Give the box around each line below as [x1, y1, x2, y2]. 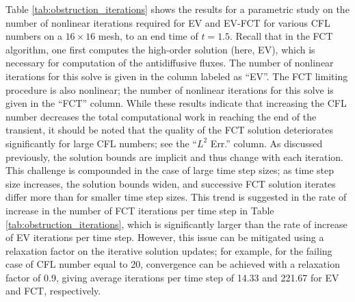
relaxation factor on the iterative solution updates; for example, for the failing [5, 243, 332, 257]
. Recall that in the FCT [230, 29, 333, 43]
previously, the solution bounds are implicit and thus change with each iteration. [5, 149, 343, 164]
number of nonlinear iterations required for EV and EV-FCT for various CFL [5, 15, 330, 29]
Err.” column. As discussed [210, 136, 323, 150]
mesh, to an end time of [98, 29, 198, 43]
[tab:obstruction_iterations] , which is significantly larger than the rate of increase [5, 216, 347, 231]
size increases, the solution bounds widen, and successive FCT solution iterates [5, 176, 336, 190]
